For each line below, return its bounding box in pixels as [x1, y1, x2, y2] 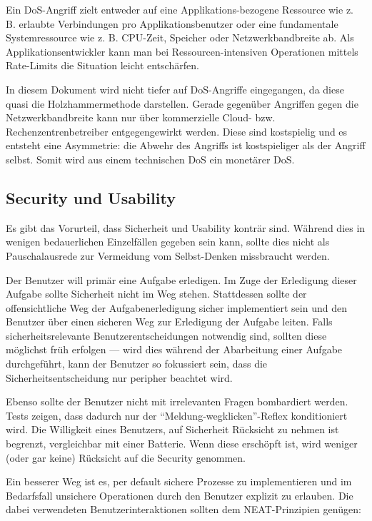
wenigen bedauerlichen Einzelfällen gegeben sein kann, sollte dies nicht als [6, 234, 330, 249]
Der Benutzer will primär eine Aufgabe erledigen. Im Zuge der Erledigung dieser [6, 272, 357, 287]
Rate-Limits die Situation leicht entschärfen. [6, 58, 199, 73]
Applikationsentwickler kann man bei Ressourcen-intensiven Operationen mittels [6, 44, 358, 59]
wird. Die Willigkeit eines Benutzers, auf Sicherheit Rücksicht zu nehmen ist [6, 422, 339, 437]
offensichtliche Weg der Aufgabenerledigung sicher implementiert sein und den [6, 300, 347, 315]
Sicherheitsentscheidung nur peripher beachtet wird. [6, 370, 233, 385]
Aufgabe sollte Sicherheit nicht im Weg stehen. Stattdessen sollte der [6, 286, 307, 301]
